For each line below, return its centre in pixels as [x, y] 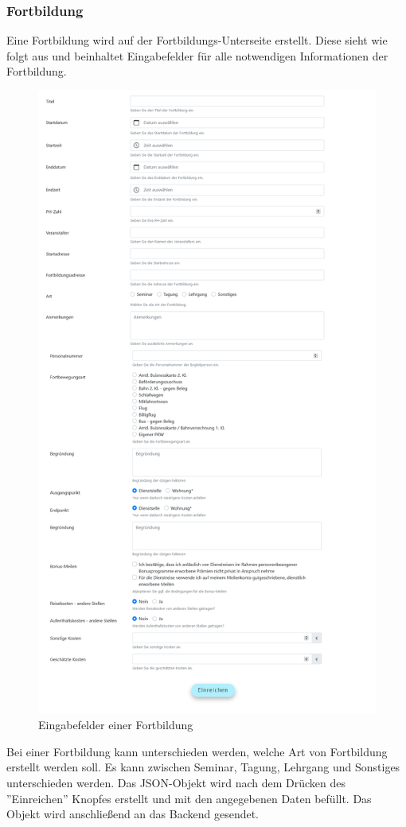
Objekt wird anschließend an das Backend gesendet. [133, 814]
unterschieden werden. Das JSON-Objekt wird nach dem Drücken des [176, 783]
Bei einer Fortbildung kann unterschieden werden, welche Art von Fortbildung [197, 751]
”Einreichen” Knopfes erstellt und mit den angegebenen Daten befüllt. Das [189, 798]
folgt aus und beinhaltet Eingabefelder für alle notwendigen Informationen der [197, 55]
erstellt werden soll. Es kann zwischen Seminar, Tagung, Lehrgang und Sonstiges [203, 767]
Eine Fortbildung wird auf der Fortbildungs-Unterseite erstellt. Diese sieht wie [197, 40]
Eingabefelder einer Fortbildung [116, 725]
